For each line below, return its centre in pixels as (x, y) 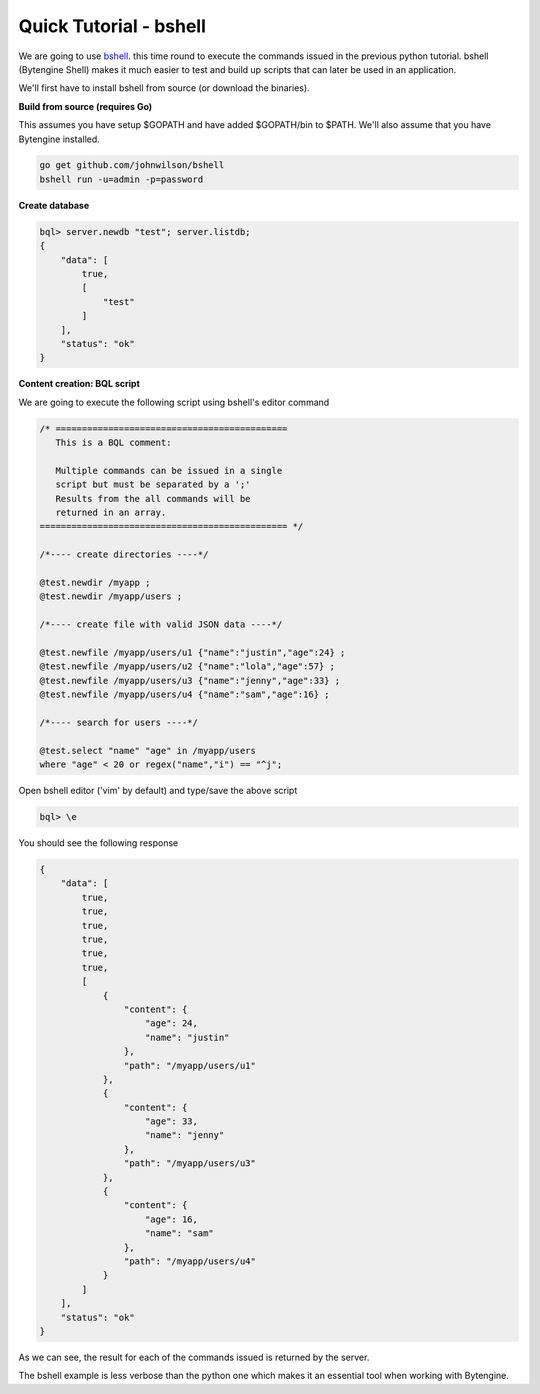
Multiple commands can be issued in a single (169, 470)
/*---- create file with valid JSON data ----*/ (161, 624)
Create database (54, 205)
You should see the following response (98, 843)
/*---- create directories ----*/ (124, 554)
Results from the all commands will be (153, 498)
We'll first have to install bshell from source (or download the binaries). (164, 88)
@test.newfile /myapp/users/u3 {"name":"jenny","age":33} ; (190, 680)
